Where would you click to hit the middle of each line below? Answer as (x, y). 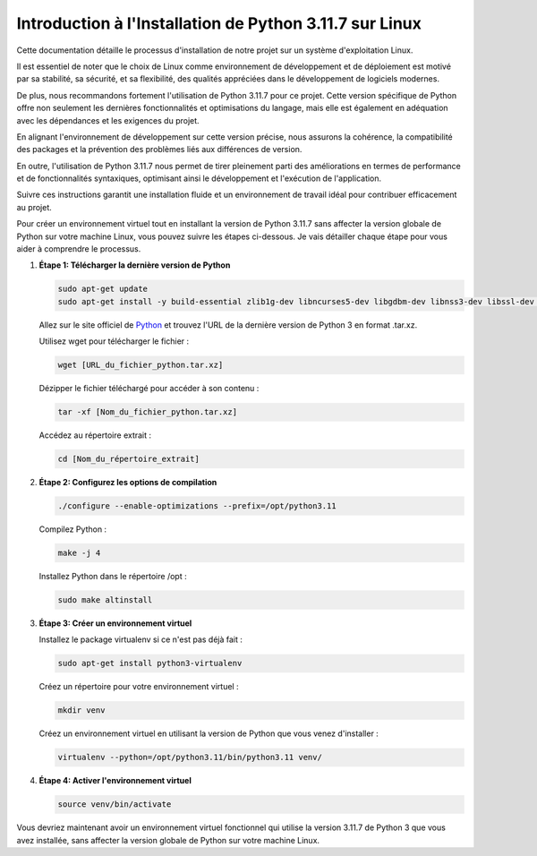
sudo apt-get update (102, 289)
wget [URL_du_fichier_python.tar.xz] (141, 365)
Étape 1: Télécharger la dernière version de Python (135, 265)
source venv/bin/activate (115, 805)
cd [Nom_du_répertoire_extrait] (129, 459)
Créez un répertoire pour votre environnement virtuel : (139, 687)
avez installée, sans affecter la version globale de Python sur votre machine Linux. (168, 840)
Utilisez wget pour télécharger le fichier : (114, 341)
